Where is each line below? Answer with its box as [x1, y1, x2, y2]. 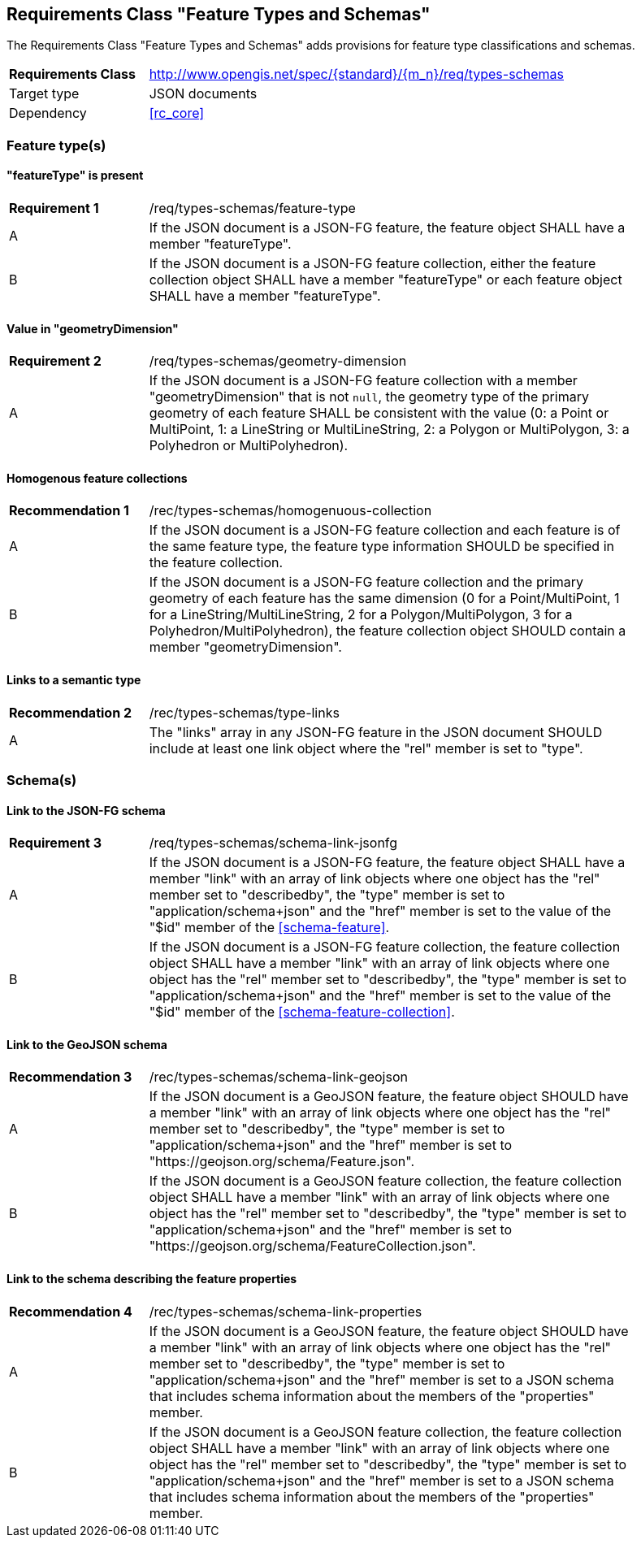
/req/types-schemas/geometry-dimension [149, 353, 407, 370]
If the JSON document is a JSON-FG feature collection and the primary [149, 574, 584, 591]
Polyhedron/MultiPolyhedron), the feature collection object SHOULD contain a [149, 622, 626, 640]
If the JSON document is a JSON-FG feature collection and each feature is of [149, 522, 621, 539]
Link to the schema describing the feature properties [6, 1272, 297, 1286]
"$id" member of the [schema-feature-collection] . [149, 1004, 455, 1021]
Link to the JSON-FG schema [6, 803, 166, 818]
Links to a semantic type [6, 673, 141, 687]
